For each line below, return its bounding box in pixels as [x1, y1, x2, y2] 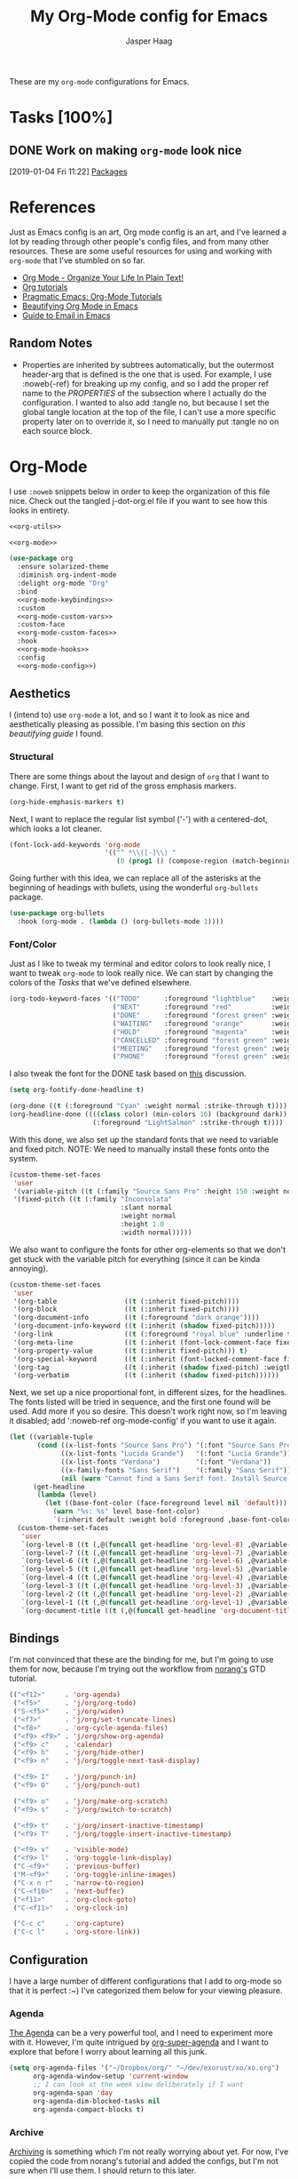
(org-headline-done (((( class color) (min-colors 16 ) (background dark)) [9, 1110, 288, 1119]
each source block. [21, 425, 93, 436]
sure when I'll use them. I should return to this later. [9, 2165, 197, 2175]
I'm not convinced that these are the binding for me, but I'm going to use [9, 1655, 274, 1665]
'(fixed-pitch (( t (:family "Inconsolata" [12, 1195, 173, 1204]
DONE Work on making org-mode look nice [9, 142, 242, 157]
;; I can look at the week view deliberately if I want [32, 2080, 244, 2089]
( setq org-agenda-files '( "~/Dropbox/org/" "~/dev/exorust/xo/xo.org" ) [9, 2063, 279, 2072]
